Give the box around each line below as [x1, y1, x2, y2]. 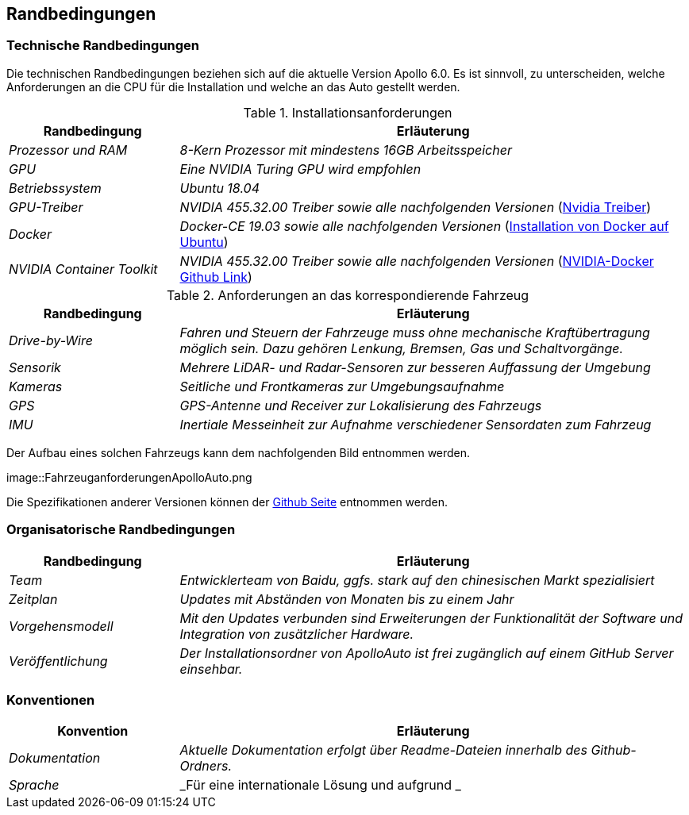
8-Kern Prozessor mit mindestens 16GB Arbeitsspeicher [179, 141, 512, 158]
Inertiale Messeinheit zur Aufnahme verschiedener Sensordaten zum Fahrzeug [179, 416, 652, 432]
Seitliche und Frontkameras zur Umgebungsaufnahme [179, 378, 505, 394]
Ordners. [179, 758, 233, 775]
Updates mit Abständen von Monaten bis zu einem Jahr [179, 590, 514, 607]
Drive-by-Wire [9, 332, 93, 348]
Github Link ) [179, 268, 252, 285]
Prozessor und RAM [9, 141, 128, 158]
